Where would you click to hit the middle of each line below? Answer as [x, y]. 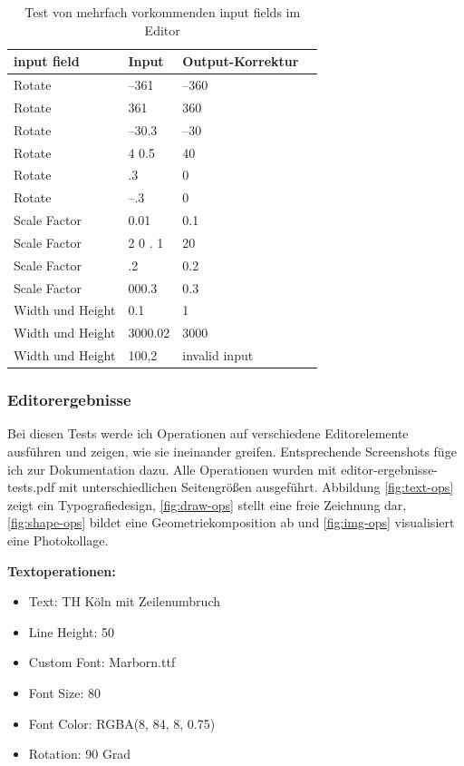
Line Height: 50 [72, 631]
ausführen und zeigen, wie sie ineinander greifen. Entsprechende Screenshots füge [232, 452]
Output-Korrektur [241, 61]
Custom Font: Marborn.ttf [102, 662]
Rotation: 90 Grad [80, 754]
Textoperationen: [62, 570]
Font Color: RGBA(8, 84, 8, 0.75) [122, 723]
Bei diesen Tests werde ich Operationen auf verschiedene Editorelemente [208, 433]
